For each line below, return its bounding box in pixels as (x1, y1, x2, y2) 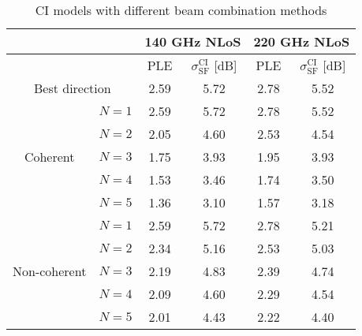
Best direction (33, 79, 111, 97)
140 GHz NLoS (144, 32, 241, 50)
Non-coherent (13, 262, 87, 280)
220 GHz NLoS (253, 32, 350, 50)
